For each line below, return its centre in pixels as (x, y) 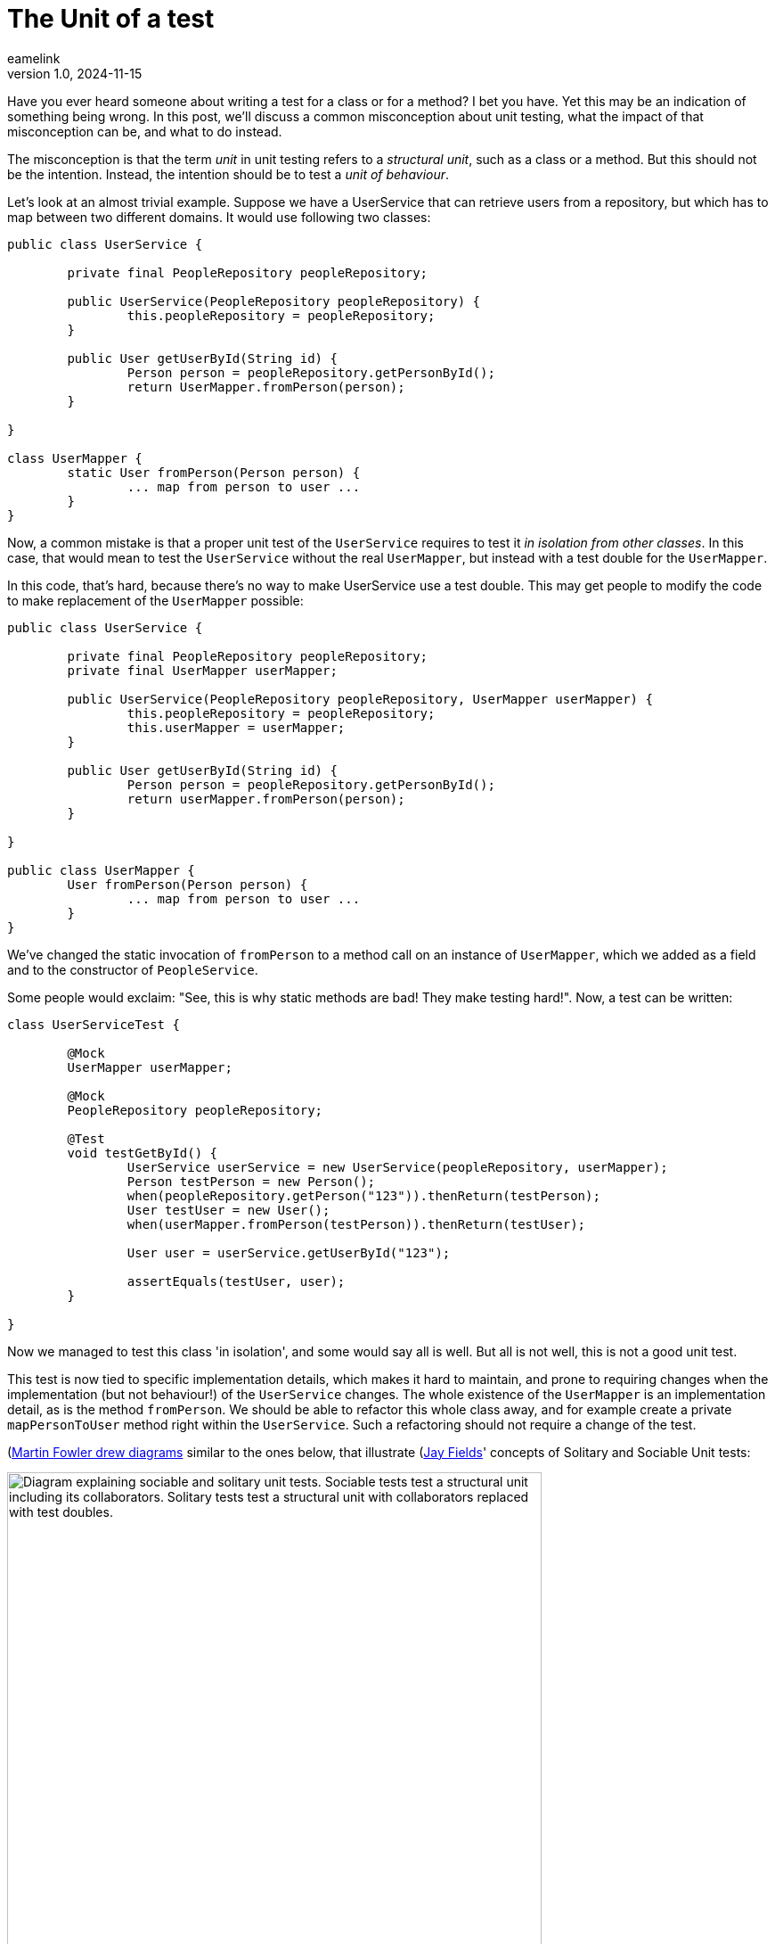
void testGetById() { (143, 1153)
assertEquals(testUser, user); (236, 1281)
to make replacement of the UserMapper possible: (155, 600)
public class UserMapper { (101, 870)
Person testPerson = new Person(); (251, 1181)
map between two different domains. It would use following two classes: (219, 217)
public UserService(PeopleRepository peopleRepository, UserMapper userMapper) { (360, 699)
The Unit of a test (111, 19)
